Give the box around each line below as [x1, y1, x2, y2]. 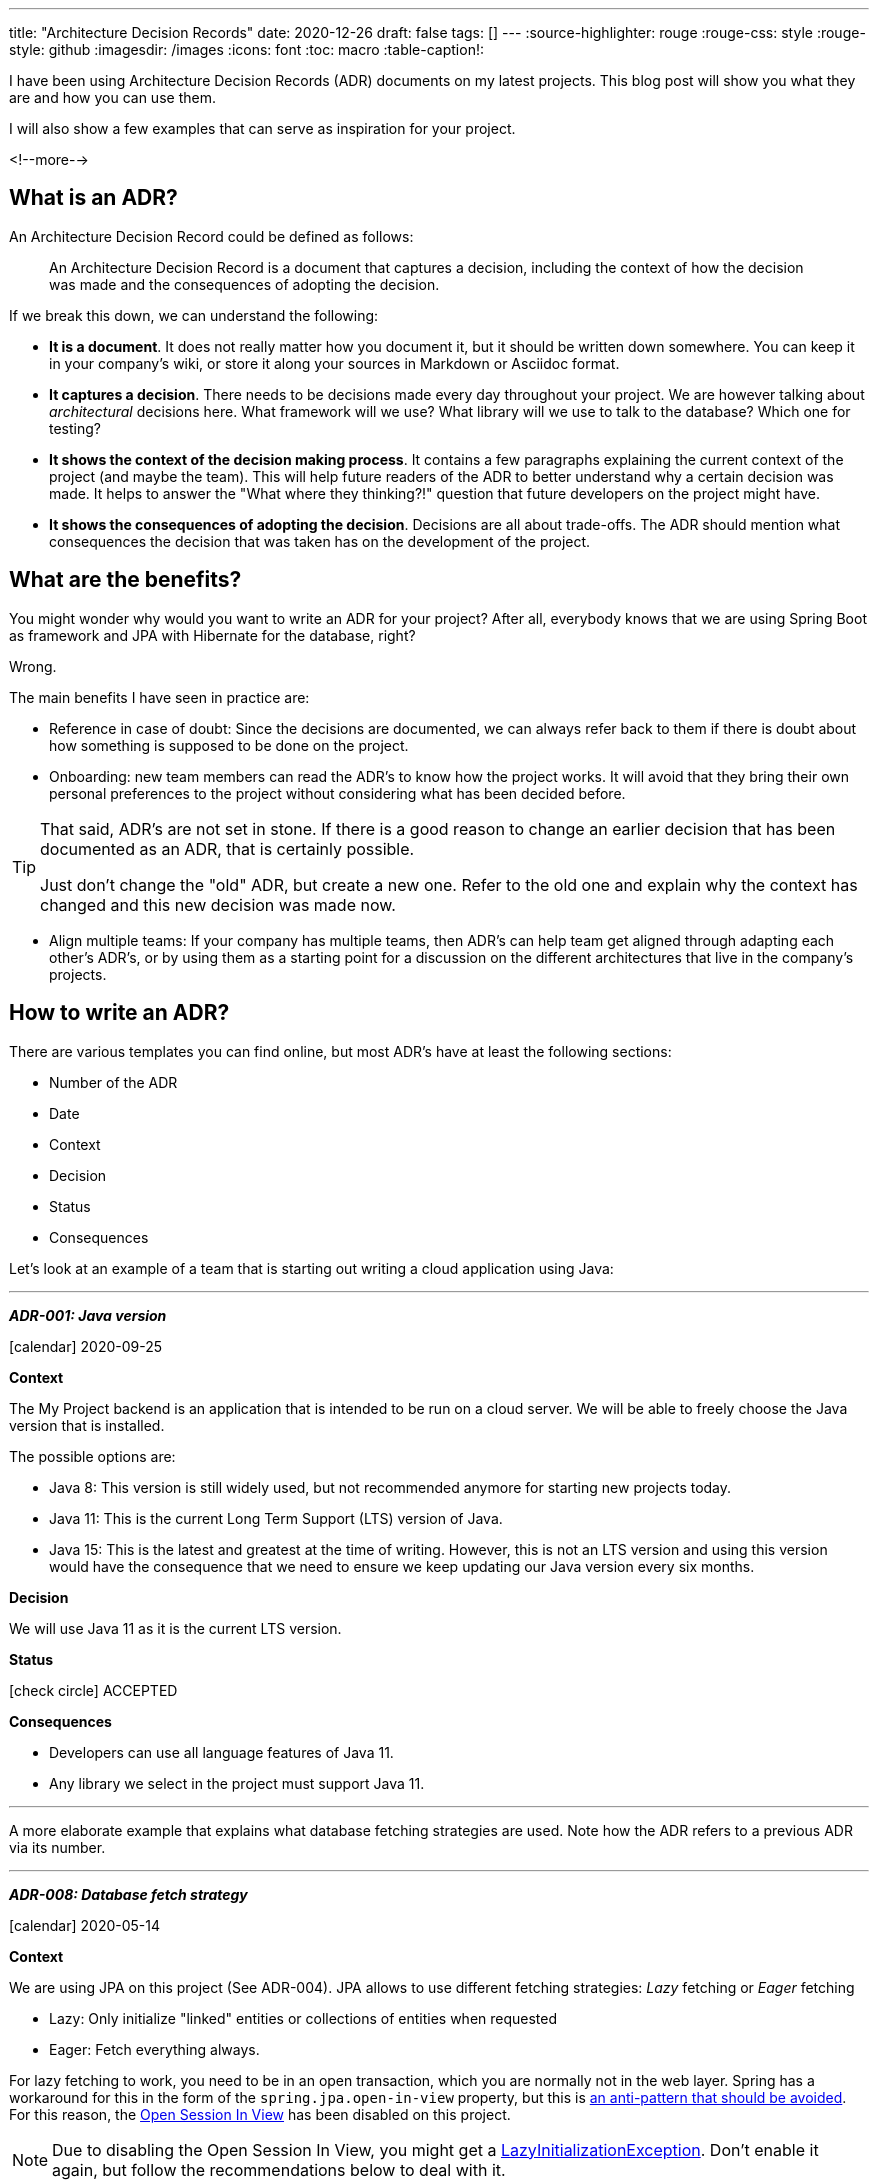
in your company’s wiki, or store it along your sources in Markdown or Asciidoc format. [49, 354, 620, 372]
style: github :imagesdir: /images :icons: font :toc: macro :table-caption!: [9, 41, 484, 58]
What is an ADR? [9, 185, 178, 211]
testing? [49, 419, 101, 437]
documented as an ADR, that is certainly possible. [40, 838, 415, 859]
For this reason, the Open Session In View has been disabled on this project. [9, 2105, 511, 2123]
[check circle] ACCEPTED [9, 1681, 178, 1699]
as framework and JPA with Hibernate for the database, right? [9, 626, 416, 644]
